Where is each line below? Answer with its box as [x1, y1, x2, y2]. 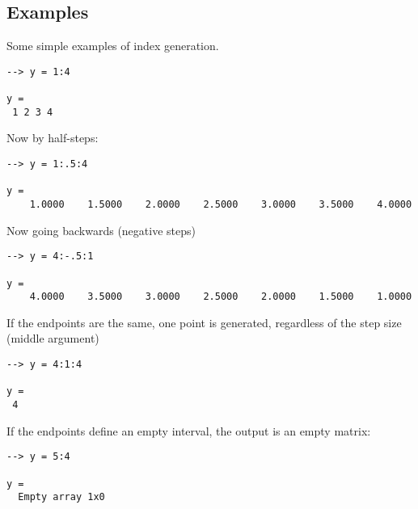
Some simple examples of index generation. [6, 37, 219, 54]
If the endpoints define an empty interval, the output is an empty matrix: [6, 422, 371, 439]
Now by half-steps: [6, 129, 99, 146]
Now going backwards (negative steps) [6, 221, 196, 238]
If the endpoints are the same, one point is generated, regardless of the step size [6, 313, 402, 330]
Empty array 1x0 [18, 491, 105, 503]
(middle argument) [6, 330, 99, 347]
